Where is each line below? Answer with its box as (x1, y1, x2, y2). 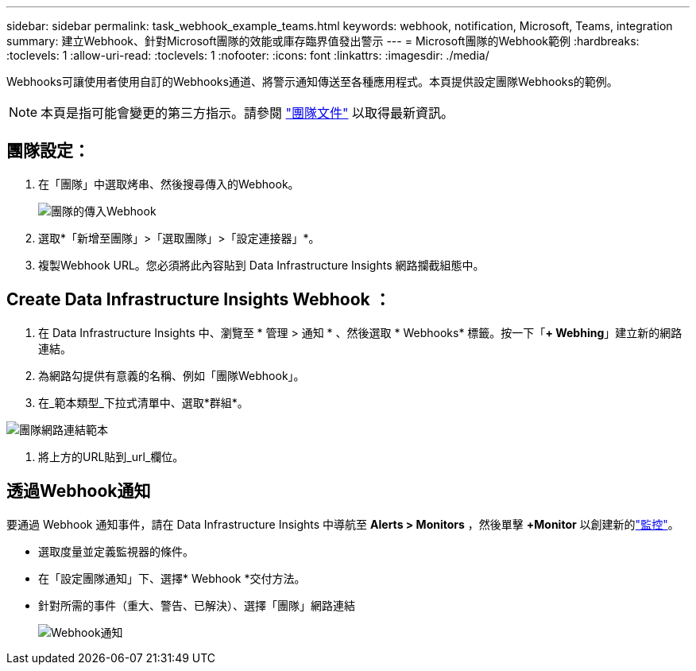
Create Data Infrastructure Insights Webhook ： (6, 289, 391, 310)
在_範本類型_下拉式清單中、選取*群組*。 (38, 395, 249, 409)
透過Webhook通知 (6, 481, 151, 502)
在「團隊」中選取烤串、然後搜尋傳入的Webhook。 (38, 176, 300, 191)
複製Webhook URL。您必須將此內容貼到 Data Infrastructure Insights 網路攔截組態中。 (38, 258, 485, 272)
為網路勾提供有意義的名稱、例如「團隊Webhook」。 (38, 368, 305, 382)
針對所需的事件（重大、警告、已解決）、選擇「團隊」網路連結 (38, 598, 355, 612)
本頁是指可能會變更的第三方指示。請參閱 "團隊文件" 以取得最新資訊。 (41, 105, 454, 121)
